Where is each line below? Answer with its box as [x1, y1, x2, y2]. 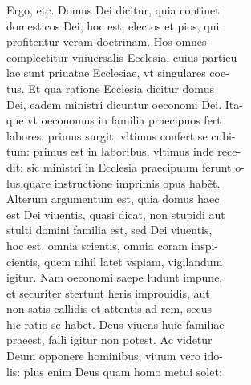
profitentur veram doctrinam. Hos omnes [6, 33, 207, 50]
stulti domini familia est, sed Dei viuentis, [6, 221, 213, 238]
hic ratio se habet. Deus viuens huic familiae [6, 315, 225, 332]
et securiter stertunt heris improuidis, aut [6, 284, 210, 301]
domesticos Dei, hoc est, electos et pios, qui [6, 17, 220, 34]
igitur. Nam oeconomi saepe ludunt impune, [6, 269, 223, 286]
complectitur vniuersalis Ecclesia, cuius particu [6, 48, 237, 65]
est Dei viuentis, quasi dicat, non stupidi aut [6, 205, 225, 222]
